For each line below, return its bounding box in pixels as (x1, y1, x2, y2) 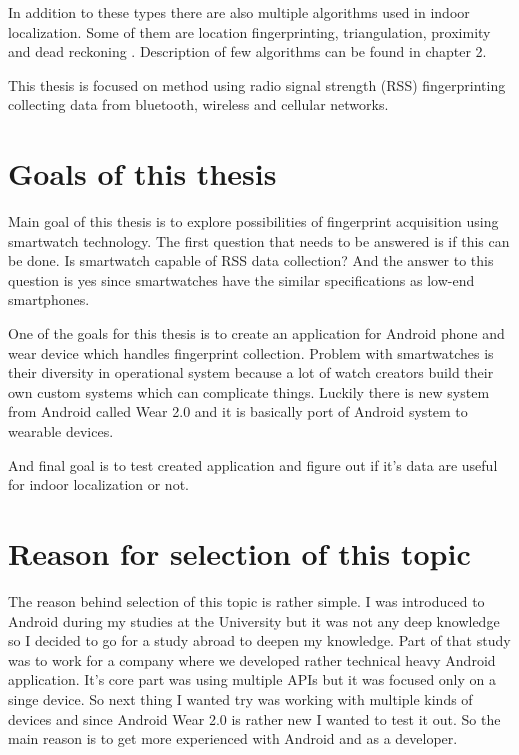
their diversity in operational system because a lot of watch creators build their (8, 362, 494, 383)
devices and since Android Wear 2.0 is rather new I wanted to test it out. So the (8, 708, 501, 729)
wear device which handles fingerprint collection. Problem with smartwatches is (8, 342, 494, 363)
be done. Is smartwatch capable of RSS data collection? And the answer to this (8, 250, 494, 271)
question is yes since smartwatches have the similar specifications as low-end (8, 269, 475, 290)
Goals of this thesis (8, 153, 277, 194)
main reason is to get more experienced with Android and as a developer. (8, 728, 458, 749)
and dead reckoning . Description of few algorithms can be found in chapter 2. (8, 41, 487, 62)
